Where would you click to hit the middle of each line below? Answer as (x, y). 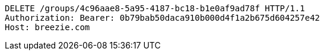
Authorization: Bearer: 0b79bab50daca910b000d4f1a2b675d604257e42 (163, 18)
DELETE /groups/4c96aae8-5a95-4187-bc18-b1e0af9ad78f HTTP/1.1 (155, 8)
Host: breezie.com (47, 27)
